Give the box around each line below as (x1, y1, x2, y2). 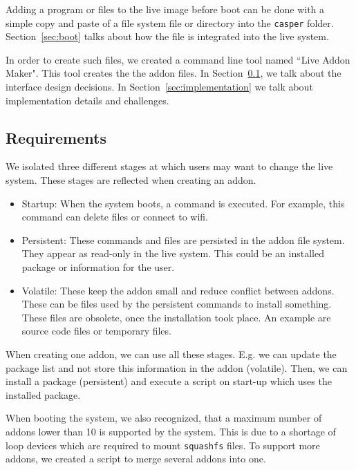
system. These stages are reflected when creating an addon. (6, 173, 256, 187)
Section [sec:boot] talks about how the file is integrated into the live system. (6, 29, 329, 44)
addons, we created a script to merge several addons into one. (6, 451, 266, 466)
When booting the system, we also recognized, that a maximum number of (6, 411, 322, 425)
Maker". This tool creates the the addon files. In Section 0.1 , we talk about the (6, 66, 341, 80)
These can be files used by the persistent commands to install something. (21, 297, 332, 311)
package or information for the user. (21, 259, 175, 274)
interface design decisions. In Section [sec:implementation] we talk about (6, 79, 313, 94)
